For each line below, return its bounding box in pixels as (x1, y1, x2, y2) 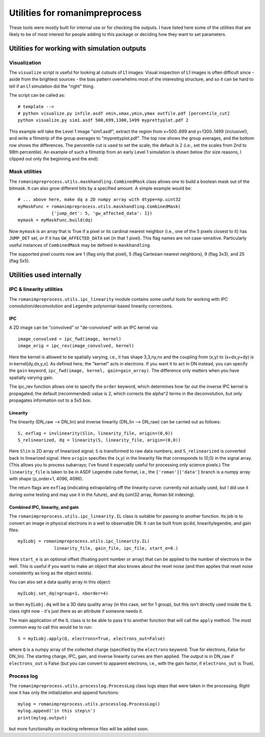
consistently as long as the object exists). (9, 570, 93, 576)
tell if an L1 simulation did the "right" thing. (9, 83, 95, 89)
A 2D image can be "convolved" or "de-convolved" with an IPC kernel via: (9, 324, 159, 330)
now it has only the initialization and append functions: (9, 690, 120, 696)
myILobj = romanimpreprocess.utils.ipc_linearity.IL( (18, 538, 150, 544)
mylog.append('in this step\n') (18, 708, 96, 714)
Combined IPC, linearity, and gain (9, 504, 79, 510)
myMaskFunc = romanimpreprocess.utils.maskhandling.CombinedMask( (18, 204, 181, 209)
